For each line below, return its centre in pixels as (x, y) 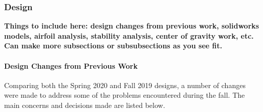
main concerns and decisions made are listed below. (85, 105)
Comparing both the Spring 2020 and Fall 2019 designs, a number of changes (125, 85)
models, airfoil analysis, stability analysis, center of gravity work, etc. (129, 35)
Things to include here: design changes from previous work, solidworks (132, 26)
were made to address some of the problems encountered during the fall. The (125, 95)
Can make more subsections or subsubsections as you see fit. (113, 46)
